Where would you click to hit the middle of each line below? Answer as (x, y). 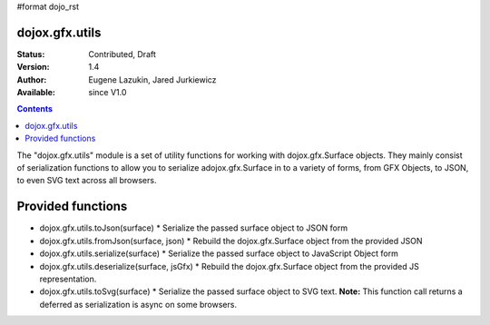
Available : (36, 93)
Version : (33, 67)
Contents (35, 109)
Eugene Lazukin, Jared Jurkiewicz (152, 79)
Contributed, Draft (122, 54)
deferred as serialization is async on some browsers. (138, 304)
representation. (68, 279)
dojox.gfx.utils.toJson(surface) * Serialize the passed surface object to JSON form (194, 228)
